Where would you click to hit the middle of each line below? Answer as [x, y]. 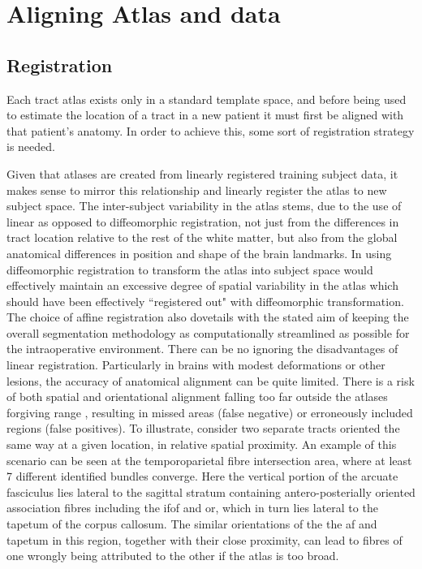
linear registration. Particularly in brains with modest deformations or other [196, 365]
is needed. [31, 147]
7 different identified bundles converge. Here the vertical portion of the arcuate [202, 476]
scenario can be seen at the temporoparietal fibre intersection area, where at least [209, 460]
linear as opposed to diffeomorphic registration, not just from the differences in [203, 221]
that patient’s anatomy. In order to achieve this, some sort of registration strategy [211, 130]
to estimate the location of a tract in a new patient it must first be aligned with [205, 115]
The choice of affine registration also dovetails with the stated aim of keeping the [208, 317]
